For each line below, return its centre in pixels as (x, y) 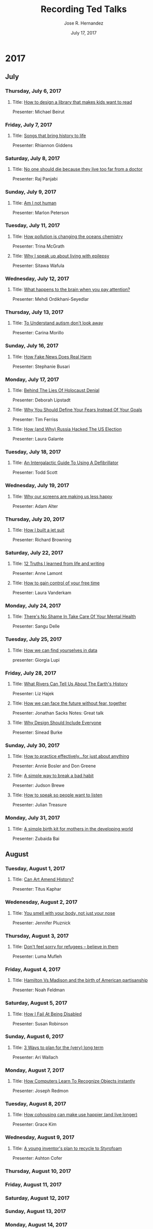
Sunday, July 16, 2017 (32, 346)
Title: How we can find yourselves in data (55, 650)
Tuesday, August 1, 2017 (35, 868)
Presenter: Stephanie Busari (41, 366)
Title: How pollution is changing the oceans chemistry (68, 236)
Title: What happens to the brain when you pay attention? (71, 290)
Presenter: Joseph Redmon (40, 1091)
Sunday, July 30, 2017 (32, 745)
